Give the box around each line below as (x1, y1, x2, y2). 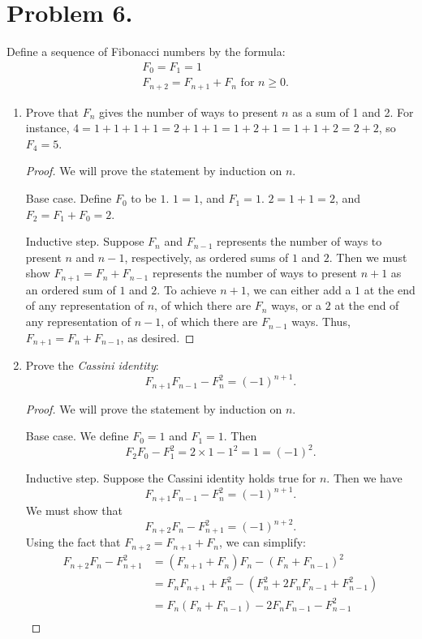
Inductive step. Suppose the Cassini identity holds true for (25, 470, 316, 487)
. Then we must (329, 248, 407, 265)
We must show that (25, 501, 123, 518)
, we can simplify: (219, 534, 307, 551)
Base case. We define (25, 427, 129, 444)
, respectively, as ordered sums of (124, 248, 289, 265)
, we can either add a (246, 281, 351, 298)
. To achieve (157, 281, 217, 298)
